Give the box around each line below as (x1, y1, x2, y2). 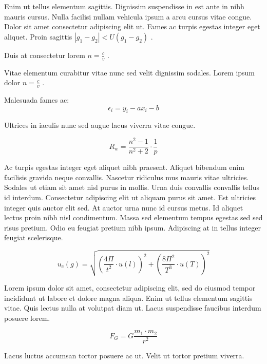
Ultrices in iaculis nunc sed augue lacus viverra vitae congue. (4, 120, 196, 130)
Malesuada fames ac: (4, 94, 69, 105)
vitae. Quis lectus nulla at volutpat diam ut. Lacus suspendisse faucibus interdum (4, 302, 261, 313)
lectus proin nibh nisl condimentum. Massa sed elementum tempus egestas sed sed (4, 212, 263, 223)
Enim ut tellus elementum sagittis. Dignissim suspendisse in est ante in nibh (4, 1, 244, 11)
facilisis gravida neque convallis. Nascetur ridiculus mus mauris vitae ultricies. (4, 171, 249, 182)
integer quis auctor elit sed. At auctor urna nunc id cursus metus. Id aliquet (4, 202, 243, 213)
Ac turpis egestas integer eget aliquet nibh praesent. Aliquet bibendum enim (4, 162, 244, 173)
